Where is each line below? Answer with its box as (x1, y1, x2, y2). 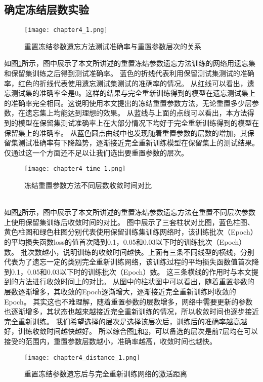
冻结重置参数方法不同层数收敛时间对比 (24, 180, 152, 190)
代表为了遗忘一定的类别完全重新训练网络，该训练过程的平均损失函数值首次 (4, 256, 252, 267)
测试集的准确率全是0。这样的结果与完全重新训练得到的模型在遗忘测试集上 (11, 88, 255, 98)
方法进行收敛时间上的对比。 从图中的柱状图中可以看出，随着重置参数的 (18, 276, 254, 287)
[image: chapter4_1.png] (24, 26, 108, 34)
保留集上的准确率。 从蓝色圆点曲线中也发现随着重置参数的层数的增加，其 (4, 127, 247, 138)
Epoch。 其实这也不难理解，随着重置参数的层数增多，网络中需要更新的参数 (4, 296, 253, 307)
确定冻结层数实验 (4, 2, 89, 17)
